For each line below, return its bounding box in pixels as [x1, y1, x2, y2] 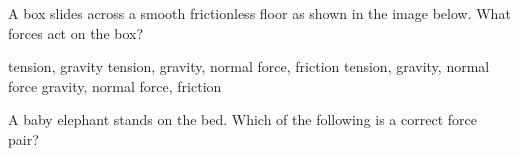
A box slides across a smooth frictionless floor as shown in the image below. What [8, 3, 511, 23]
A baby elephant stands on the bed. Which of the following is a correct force [8, 109, 477, 130]
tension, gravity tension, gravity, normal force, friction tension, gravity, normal [8, 56, 490, 77]
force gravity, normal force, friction [8, 75, 222, 96]
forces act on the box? [8, 22, 144, 43]
